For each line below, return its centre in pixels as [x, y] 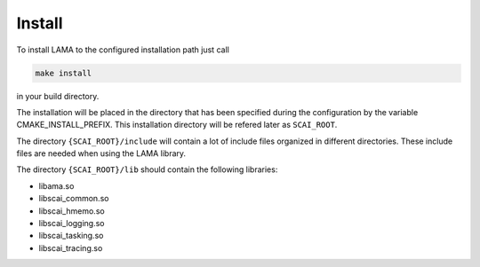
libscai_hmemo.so [72, 211]
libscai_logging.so [72, 224]
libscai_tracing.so [71, 247]
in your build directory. [58, 96]
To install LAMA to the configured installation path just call [123, 50]
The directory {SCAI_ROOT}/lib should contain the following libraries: [147, 169]
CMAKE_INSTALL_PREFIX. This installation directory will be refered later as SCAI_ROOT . [177, 125]
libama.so [56, 185]
